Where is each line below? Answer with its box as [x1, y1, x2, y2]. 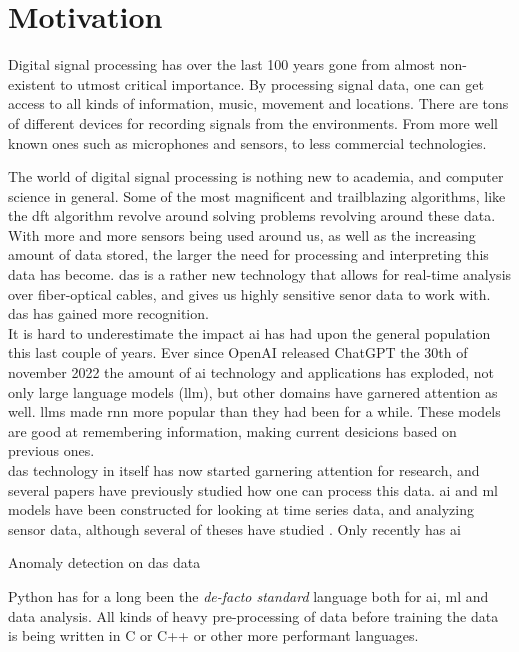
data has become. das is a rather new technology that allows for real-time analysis [8, 264, 512, 285]
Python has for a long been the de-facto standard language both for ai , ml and [8, 585, 489, 606]
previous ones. [8, 440, 95, 461]
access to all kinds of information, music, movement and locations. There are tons [8, 93, 509, 114]
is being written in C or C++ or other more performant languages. [8, 625, 419, 646]
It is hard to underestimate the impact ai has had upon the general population [8, 322, 491, 343]
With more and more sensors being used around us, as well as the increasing [8, 224, 476, 245]
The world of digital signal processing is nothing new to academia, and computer [8, 166, 504, 187]
